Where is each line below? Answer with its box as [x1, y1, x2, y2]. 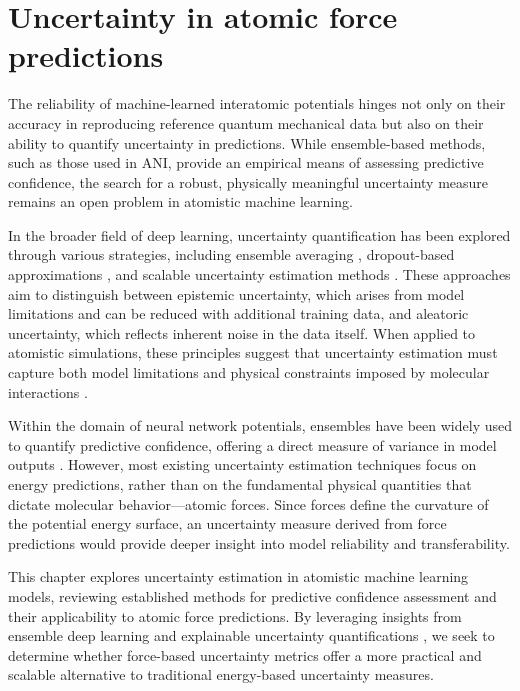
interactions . [8, 381, 88, 402]
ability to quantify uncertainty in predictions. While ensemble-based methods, [8, 132, 486, 153]
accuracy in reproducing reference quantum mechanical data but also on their [8, 112, 484, 133]
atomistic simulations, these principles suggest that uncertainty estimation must [8, 342, 498, 363]
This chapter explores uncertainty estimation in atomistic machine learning [8, 566, 469, 587]
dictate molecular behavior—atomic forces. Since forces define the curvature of [8, 493, 489, 514]
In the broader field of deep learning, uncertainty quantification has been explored [8, 224, 511, 245]
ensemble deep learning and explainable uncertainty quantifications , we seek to [8, 625, 495, 646]
